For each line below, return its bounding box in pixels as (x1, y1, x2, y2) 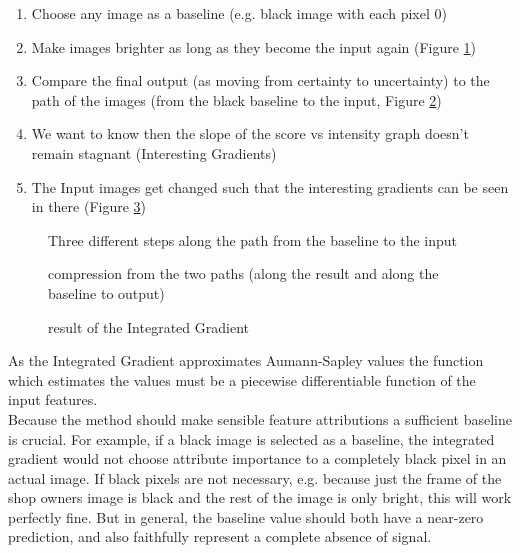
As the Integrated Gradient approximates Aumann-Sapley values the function (8, 350, 484, 371)
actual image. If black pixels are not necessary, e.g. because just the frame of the (8, 467, 502, 488)
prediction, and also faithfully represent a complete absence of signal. (8, 526, 432, 547)
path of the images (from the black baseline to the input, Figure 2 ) (31, 89, 442, 110)
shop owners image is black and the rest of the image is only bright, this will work (8, 487, 512, 508)
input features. (8, 389, 98, 410)
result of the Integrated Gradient (48, 316, 249, 337)
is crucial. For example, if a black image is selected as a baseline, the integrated (8, 428, 495, 449)
